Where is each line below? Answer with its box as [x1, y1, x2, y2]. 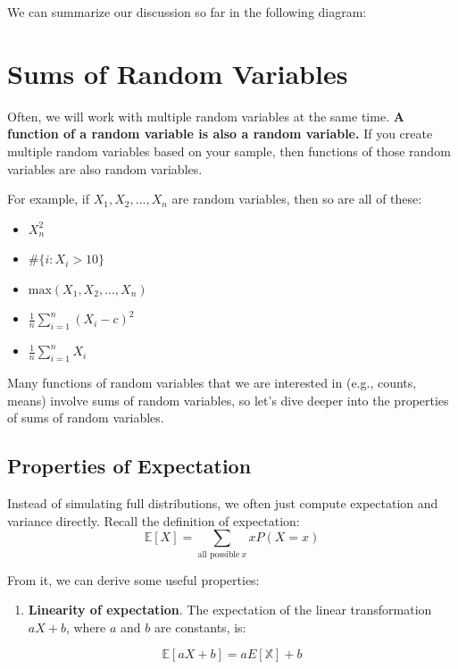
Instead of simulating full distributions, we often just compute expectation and [7, 494, 438, 513]
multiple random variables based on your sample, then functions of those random [7, 141, 451, 160]
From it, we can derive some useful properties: [7, 570, 260, 589]
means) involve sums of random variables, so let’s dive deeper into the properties [7, 390, 449, 409]
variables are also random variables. [7, 159, 203, 178]
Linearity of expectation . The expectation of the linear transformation [28, 600, 432, 619]
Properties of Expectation [7, 452, 252, 480]
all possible [197, 549, 240, 559]
